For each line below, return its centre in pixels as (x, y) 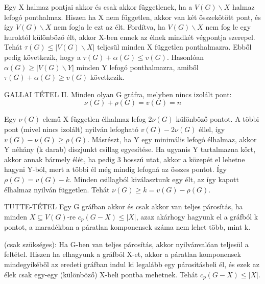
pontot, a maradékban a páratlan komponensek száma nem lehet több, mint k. (127, 227)
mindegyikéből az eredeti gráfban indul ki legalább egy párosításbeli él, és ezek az (132, 264)
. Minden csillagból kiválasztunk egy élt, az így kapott (154, 179)
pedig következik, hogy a (43, 57)
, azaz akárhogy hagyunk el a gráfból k (197, 216)
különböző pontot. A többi (218, 119)
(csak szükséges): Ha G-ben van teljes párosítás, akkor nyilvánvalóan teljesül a (126, 244)
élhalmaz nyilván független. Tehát (57, 189)
